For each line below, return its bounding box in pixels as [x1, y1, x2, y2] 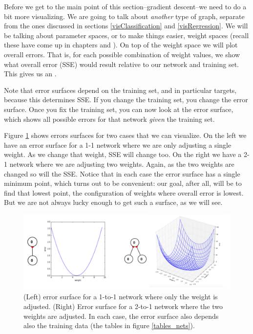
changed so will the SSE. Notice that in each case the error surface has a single [4, 168, 240, 178]
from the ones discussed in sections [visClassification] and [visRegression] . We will [4, 21, 248, 31]
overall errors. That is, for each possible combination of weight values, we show [4, 49, 240, 59]
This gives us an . [4, 68, 57, 79]
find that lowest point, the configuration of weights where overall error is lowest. [4, 187, 244, 198]
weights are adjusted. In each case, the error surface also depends [23, 311, 219, 321]
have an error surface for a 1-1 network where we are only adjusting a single [4, 139, 232, 150]
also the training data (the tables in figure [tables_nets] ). [23, 320, 195, 331]
